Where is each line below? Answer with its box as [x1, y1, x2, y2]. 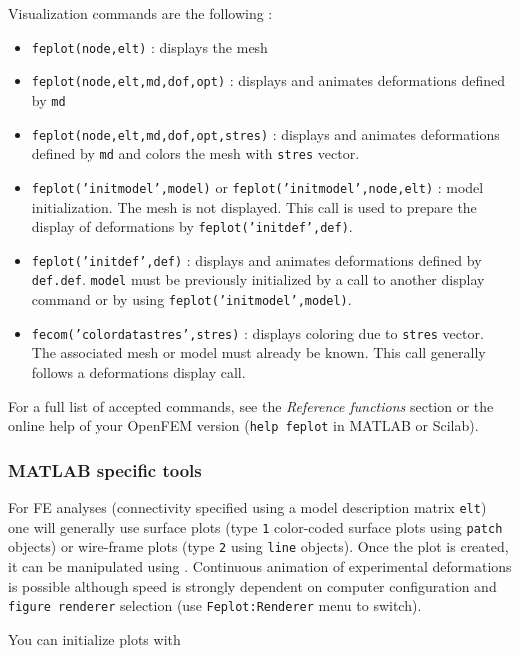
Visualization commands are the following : [8, 3, 273, 23]
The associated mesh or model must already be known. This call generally [31, 342, 486, 363]
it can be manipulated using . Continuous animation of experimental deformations [8, 556, 512, 577]
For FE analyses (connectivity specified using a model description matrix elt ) [8, 497, 487, 518]
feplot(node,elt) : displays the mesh [31, 36, 268, 57]
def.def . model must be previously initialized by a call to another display [31, 269, 485, 290]
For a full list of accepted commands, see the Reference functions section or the [8, 395, 494, 416]
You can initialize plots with [8, 628, 181, 649]
